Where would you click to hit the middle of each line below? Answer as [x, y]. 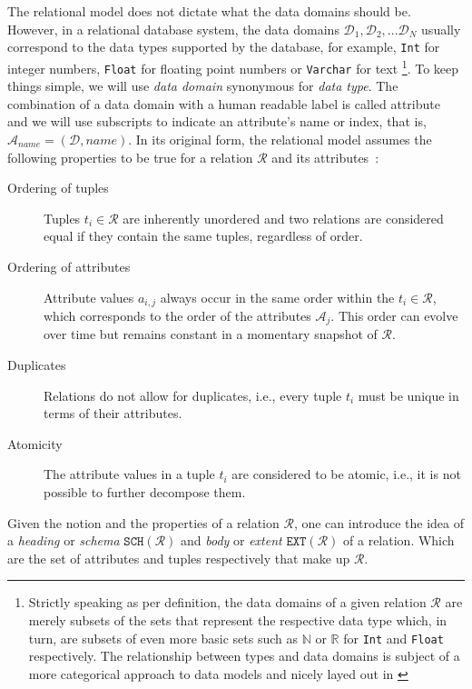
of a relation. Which [399, 540]
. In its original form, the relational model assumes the [280, 139]
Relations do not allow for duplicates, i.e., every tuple [193, 395]
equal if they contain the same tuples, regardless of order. [203, 236]
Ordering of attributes [69, 266]
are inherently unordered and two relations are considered [283, 218]
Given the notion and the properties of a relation [143, 522]
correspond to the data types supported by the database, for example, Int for [224, 47]
